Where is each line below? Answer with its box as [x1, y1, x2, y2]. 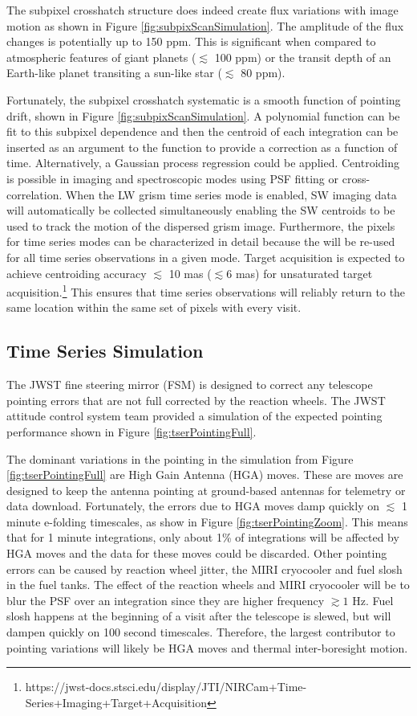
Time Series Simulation [6, 338, 204, 363]
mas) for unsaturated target [235, 264, 373, 281]
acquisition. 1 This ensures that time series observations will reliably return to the [6, 281, 406, 300]
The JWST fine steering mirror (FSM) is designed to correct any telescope [6, 376, 373, 393]
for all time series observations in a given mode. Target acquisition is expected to [6, 248, 405, 265]
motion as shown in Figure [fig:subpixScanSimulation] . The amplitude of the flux [6, 17, 404, 34]
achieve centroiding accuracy [6, 264, 147, 281]
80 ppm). [241, 64, 285, 81]
